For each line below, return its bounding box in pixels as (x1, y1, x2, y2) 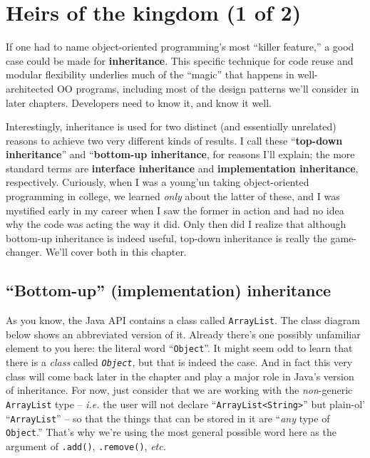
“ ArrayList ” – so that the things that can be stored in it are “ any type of (6, 410, 330, 425)
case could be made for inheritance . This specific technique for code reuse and (6, 53, 354, 68)
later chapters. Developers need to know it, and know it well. (6, 95, 272, 110)
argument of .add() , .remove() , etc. (6, 438, 166, 453)
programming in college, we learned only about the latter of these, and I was (6, 189, 340, 204)
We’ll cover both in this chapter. (45, 244, 187, 259)
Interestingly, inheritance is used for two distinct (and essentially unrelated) (6, 119, 336, 134)
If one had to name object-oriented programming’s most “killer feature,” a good (6, 39, 354, 54)
